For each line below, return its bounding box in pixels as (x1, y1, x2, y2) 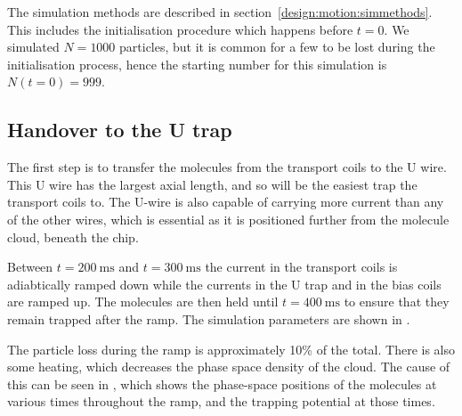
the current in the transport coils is (205, 257, 398, 276)
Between (7, 257, 53, 276)
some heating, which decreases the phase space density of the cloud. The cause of (7, 357, 450, 376)
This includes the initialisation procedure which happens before (7, 20, 353, 38)
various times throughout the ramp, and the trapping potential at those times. (7, 392, 435, 411)
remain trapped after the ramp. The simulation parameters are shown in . (7, 309, 410, 328)
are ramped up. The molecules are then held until (7, 292, 279, 311)
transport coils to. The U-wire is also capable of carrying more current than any (7, 192, 444, 211)
